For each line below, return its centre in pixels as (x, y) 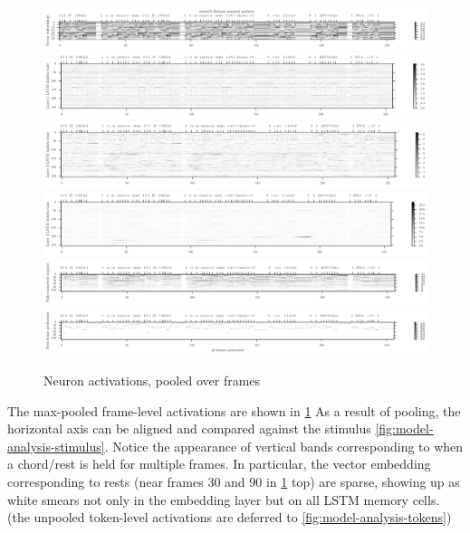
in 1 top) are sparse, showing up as (363, 481)
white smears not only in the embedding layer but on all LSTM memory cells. (224, 499)
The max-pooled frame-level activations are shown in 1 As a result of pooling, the (234, 410)
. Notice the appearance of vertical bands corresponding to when (284, 446)
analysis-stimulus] (56, 446)
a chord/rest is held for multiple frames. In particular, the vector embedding (219, 464)
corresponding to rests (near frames (106, 481)
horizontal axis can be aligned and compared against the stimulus (189, 428)
